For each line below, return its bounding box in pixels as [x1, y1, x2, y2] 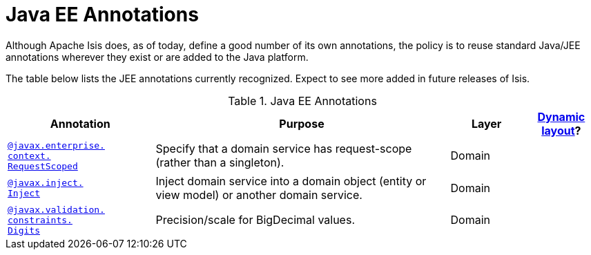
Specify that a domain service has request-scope [155, 142, 412, 156]
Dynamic [537, 109, 585, 124]
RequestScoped [8, 160, 78, 171]
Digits [8, 225, 40, 236]
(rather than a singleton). [155, 155, 284, 170]
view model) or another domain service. [155, 187, 362, 202]
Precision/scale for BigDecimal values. [155, 213, 355, 227]
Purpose [279, 116, 324, 131]
